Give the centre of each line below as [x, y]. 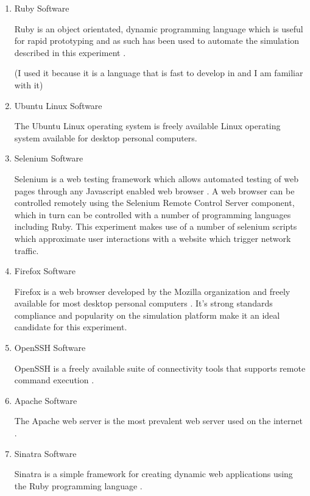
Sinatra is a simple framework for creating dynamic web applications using [153, 474]
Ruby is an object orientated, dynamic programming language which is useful [159, 28]
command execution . [54, 380]
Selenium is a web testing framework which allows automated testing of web [157, 178]
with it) [29, 84]
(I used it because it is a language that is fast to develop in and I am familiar [159, 73]
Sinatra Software [45, 453]
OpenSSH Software [50, 348]
